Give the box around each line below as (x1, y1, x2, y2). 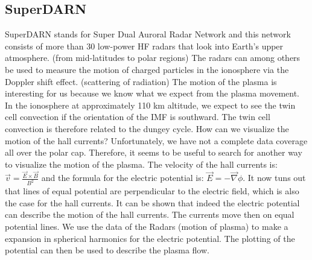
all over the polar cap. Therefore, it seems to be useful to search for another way (5, 146, 302, 159)
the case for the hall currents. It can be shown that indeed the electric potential (5, 196, 300, 209)
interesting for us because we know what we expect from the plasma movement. (5, 87, 300, 100)
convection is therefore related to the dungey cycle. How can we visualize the (5, 122, 289, 135)
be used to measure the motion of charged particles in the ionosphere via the (5, 63, 289, 75)
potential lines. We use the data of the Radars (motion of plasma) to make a (5, 220, 288, 233)
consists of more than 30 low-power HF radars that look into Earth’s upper (5, 39, 284, 52)
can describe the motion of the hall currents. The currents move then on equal (5, 208, 294, 221)
